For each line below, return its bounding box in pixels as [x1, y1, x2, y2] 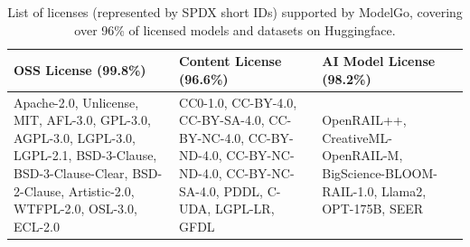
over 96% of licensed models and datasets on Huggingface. [74, 20, 396, 39]
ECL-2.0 [14, 216, 60, 235]
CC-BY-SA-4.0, [179, 110, 265, 129]
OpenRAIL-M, [322, 146, 403, 165]
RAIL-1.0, [322, 181, 378, 200]
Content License [179, 52, 282, 71]
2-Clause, [14, 181, 65, 200]
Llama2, [381, 181, 427, 200]
